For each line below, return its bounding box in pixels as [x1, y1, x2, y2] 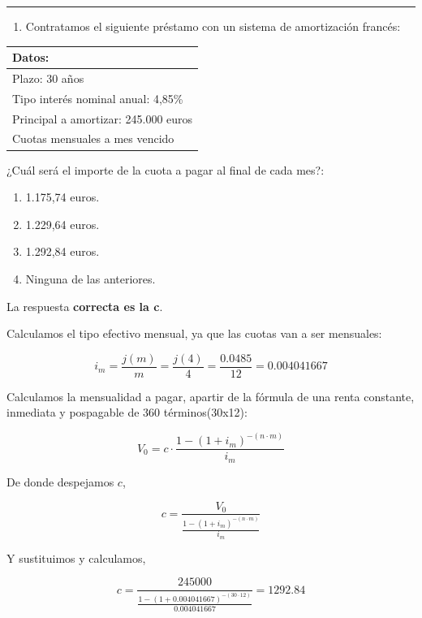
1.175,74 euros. [25, 188, 100, 205]
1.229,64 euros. [25, 215, 100, 232]
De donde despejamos [6, 473, 114, 490]
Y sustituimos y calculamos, [6, 549, 146, 566]
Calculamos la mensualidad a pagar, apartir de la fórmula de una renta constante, [6, 387, 415, 404]
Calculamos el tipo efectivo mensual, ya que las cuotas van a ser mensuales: [6, 325, 382, 342]
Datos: [12, 49, 50, 66]
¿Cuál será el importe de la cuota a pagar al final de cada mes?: [6, 161, 325, 178]
